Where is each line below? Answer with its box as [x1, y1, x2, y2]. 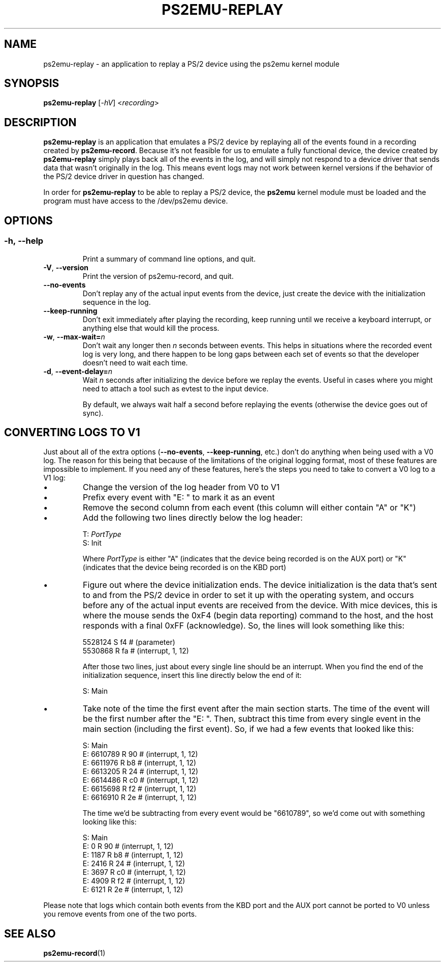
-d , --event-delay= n [43, 366, 113, 376]
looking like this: [82, 817, 137, 827]
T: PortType [82, 530, 121, 539]
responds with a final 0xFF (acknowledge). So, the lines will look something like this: [83, 620, 405, 631]
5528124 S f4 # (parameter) [82, 638, 175, 647]
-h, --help [4, 236, 44, 246]
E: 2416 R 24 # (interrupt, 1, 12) [82, 859, 185, 868]
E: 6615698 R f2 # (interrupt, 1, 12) [82, 784, 197, 793]
